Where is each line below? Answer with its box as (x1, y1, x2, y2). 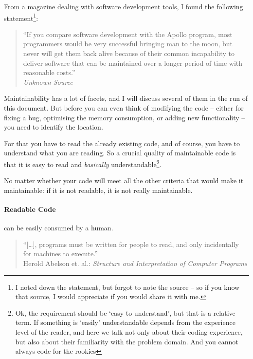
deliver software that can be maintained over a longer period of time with (23, 57, 243, 68)
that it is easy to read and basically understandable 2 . (4, 157, 162, 169)
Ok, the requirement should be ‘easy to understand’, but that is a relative (15, 307, 235, 318)
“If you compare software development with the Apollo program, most (23, 29, 233, 39)
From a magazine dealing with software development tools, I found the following (4, 1, 243, 11)
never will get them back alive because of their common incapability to (23, 48, 235, 58)
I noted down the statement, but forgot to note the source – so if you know (15, 282, 240, 292)
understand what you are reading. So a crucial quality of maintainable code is (4, 148, 236, 158)
